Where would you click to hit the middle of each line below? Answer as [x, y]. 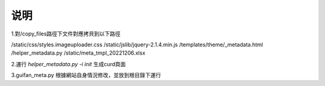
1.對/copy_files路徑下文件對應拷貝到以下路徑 [66, 34]
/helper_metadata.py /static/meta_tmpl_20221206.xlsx [78, 53]
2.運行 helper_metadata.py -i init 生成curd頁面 [69, 64]
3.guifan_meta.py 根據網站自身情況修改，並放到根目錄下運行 [86, 75]
